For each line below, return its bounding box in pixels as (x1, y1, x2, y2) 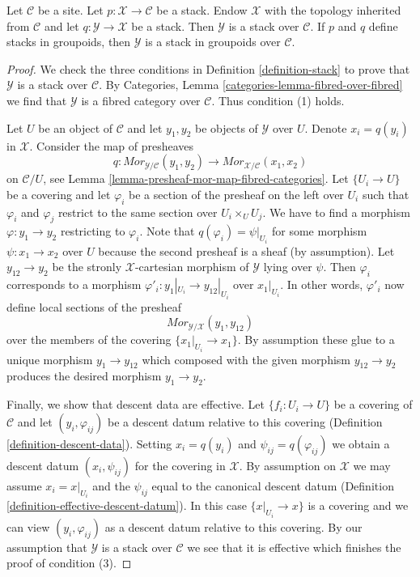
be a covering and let (6, 185, 111, 202)
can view (6, 518, 50, 535)
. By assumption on (239, 456, 336, 473)
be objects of (195, 119, 258, 136)
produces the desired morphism (6, 367, 162, 384)
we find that (6, 91, 67, 108)
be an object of (38, 119, 113, 136)
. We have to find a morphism (262, 203, 410, 220)
